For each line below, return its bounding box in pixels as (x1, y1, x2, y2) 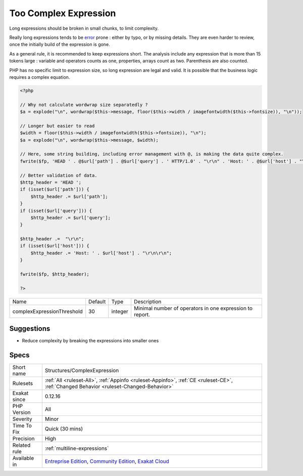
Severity (12, 415, 32, 422)
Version (12, 409, 31, 416)
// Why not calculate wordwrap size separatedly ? (20, 101, 148, 108)
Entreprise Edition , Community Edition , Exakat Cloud (44, 458, 169, 465)
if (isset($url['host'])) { (20, 243, 89, 249)
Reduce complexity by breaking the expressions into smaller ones (22, 338, 159, 344)
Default (88, 298, 106, 305)
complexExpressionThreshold (12, 308, 83, 315)
